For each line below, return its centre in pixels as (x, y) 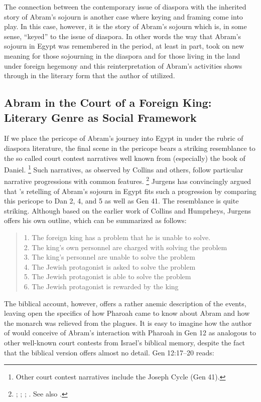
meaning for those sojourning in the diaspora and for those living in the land (122, 55)
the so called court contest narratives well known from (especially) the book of (125, 158)
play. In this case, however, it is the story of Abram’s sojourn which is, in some (125, 26)
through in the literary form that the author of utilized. (90, 75)
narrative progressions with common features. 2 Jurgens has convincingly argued (128, 180)
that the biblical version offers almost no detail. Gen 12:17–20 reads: (109, 352)
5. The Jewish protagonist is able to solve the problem (107, 276)
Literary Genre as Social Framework (100, 117)
